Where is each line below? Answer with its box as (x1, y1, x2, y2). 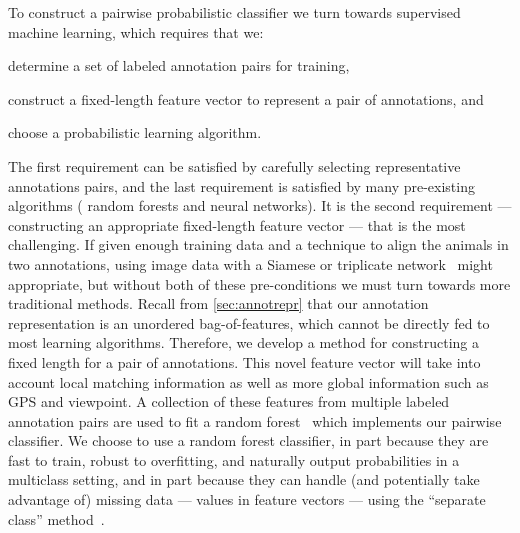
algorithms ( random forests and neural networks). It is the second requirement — (8, 195, 512, 216)
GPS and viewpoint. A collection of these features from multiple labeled (8, 391, 450, 412)
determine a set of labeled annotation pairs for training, (8, 55, 350, 76)
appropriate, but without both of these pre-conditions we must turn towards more (8, 273, 511, 294)
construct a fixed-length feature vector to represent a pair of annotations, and (8, 88, 484, 109)
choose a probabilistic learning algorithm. (8, 122, 262, 143)
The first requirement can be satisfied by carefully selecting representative (8, 155, 461, 176)
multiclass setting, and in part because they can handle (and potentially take (8, 469, 480, 490)
